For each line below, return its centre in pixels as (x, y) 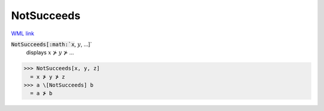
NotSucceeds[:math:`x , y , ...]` (52, 44)
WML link (23, 33)
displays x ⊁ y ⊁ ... (50, 53)
